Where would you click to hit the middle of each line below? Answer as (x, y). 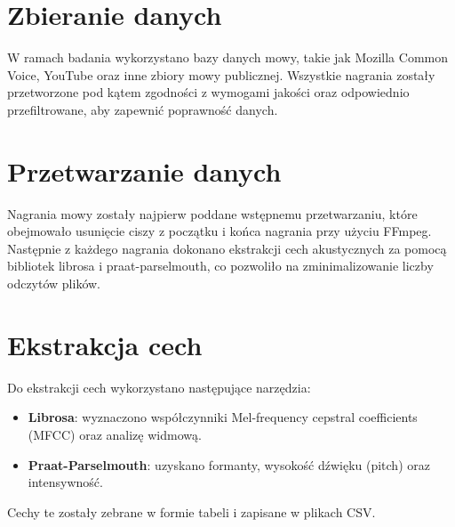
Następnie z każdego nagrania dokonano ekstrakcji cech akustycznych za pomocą (227, 248)
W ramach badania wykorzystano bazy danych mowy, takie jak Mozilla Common (227, 57)
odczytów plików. (54, 283)
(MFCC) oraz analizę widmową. (115, 434)
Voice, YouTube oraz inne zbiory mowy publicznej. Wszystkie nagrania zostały (221, 74)
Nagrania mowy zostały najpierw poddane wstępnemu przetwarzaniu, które (212, 213)
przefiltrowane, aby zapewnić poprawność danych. (143, 109)
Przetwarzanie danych (144, 170)
